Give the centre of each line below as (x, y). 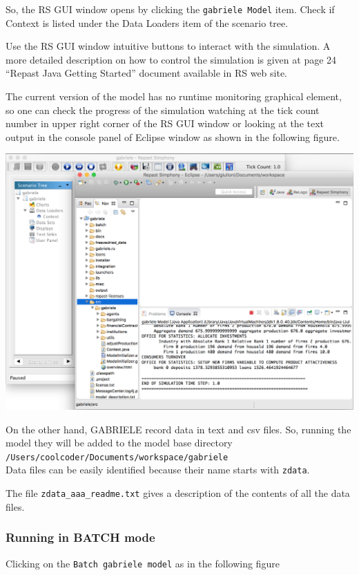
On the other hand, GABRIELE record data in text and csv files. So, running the (178, 429)
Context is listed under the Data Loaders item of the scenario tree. (147, 22)
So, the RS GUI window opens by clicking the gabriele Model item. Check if (170, 9)
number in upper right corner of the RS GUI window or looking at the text (165, 123)
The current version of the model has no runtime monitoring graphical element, (174, 96)
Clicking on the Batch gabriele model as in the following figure (143, 563)
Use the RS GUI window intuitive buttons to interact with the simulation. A (168, 46)
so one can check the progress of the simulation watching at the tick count (163, 110)
